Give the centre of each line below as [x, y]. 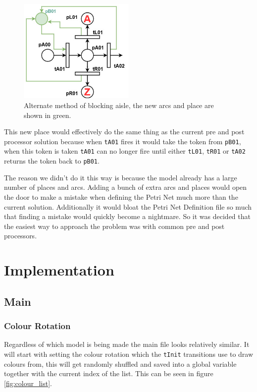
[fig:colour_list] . [28, 383]
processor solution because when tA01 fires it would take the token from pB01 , [123, 141]
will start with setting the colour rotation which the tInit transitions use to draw [129, 354]
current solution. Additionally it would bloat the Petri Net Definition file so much [128, 206]
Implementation [59, 270]
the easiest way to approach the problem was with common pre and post [114, 226]
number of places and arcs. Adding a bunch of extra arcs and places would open [126, 187]
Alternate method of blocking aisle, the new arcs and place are [119, 105]
